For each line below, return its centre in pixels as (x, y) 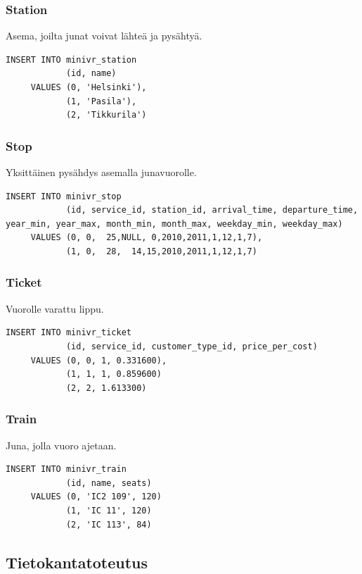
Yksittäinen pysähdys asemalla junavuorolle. (101, 172)
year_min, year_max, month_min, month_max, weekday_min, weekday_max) (174, 224)
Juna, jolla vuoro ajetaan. (61, 445)
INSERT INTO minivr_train (66, 469)
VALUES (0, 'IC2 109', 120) (96, 497)
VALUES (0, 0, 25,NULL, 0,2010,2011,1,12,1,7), (147, 238)
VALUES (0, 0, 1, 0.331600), (99, 360)
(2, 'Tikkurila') (106, 115)
